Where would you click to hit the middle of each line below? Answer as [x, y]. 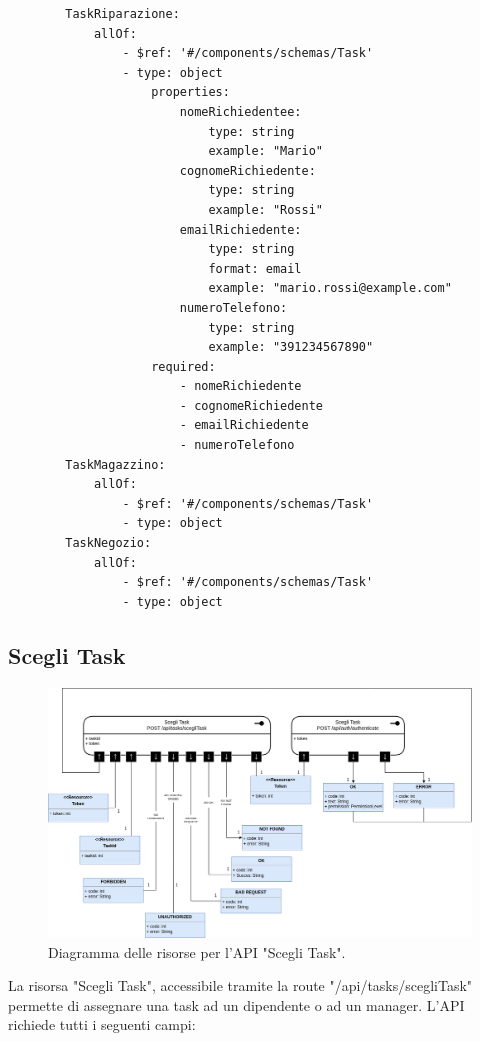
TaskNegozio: [108, 543]
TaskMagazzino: [115, 464]
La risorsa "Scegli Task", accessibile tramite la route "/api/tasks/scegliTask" [240, 985]
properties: [190, 92]
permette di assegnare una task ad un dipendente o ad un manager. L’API [236, 1004]
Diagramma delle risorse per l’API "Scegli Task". [197, 951]
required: [183, 366]
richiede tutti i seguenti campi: [102, 1024]
